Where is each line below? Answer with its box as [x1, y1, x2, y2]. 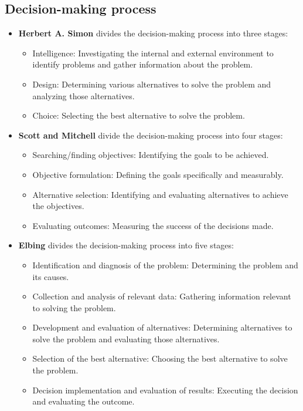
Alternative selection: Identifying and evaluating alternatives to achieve [32, 188, 288, 200]
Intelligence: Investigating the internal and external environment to [32, 46, 274, 59]
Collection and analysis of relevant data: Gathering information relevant [32, 290, 291, 302]
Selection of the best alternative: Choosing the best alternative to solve [32, 352, 288, 365]
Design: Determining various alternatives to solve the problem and [32, 78, 271, 90]
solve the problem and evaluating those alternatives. [32, 332, 220, 345]
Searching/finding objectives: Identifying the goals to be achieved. [32, 149, 269, 161]
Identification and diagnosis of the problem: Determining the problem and [32, 258, 298, 271]
